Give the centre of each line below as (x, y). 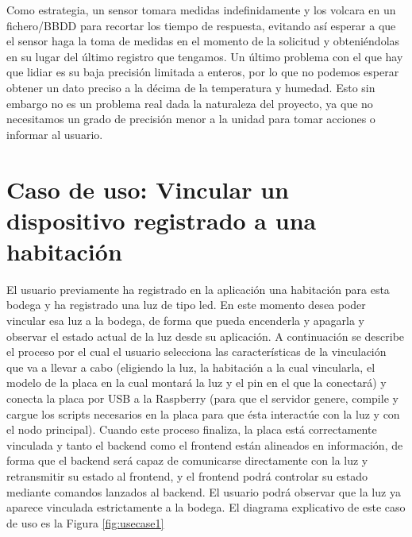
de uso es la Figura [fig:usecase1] (85, 522)
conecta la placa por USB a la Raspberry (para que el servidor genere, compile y (202, 398)
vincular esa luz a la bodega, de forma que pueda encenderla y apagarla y (185, 321)
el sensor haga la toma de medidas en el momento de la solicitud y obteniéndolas (203, 41)
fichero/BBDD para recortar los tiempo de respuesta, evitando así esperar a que (201, 25)
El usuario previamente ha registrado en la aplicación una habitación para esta (198, 289)
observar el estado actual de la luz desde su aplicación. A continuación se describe (206, 336)
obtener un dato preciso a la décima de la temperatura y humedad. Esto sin (191, 87)
